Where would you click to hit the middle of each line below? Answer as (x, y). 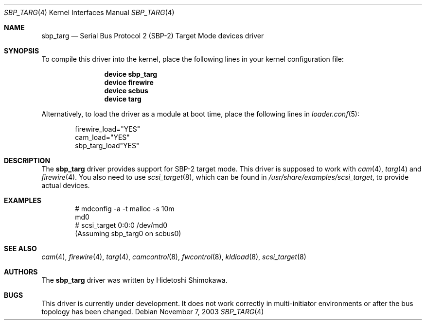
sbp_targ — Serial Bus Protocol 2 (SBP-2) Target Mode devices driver (153, 36)
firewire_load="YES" (108, 129)
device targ (123, 99)
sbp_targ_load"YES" (107, 145)
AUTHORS (21, 272)
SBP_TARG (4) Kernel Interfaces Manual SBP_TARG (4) (89, 12)
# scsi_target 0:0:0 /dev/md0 (121, 225)
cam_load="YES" (102, 137)
